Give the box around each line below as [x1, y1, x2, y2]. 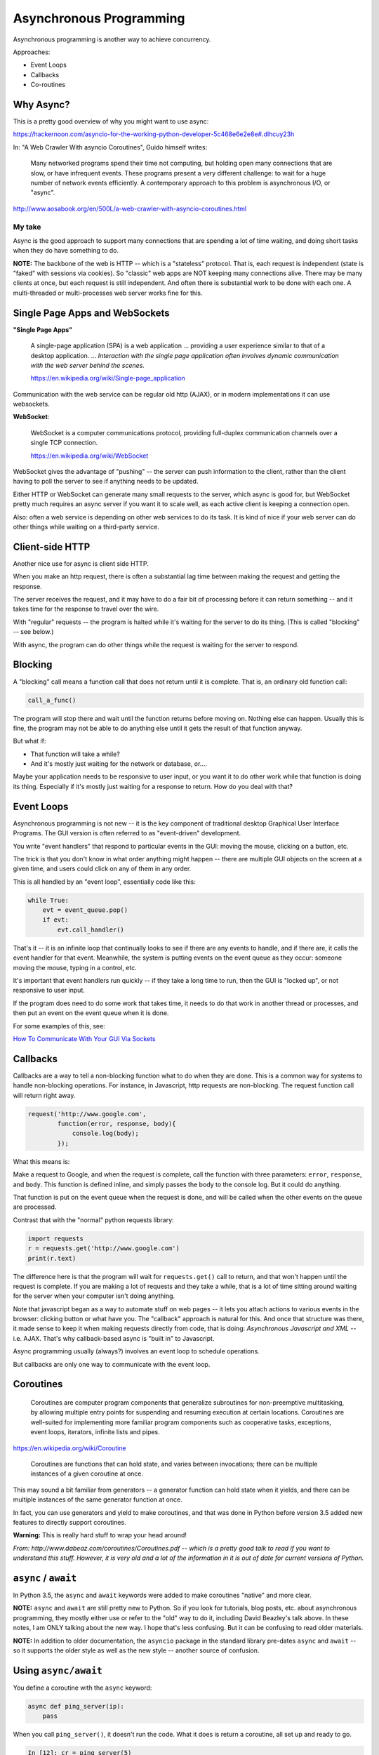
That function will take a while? [30, 750, 121, 758]
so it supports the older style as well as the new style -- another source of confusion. [13, 1646, 260, 1655]
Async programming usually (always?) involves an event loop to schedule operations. [13, 1347, 260, 1356]
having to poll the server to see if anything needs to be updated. [13, 477, 199, 486]
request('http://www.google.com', [27, 1110, 147, 1118]
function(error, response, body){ [57, 1120, 176, 1128]
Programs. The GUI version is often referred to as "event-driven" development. [13, 829, 241, 837]
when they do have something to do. [13, 246, 119, 255]
